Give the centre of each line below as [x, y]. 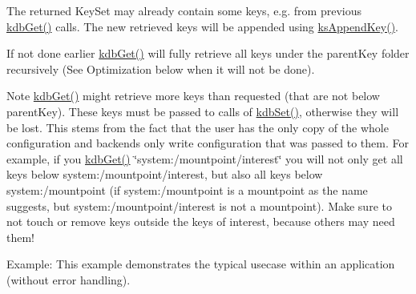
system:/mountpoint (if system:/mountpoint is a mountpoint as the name [187, 189]
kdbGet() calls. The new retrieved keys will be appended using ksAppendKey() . [202, 26]
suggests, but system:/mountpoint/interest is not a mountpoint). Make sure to [199, 205]
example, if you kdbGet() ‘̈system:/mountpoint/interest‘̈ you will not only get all [205, 158]
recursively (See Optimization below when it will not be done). [161, 68]
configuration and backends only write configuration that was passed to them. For [208, 143]
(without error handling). [69, 279]
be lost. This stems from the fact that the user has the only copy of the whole [198, 127]
